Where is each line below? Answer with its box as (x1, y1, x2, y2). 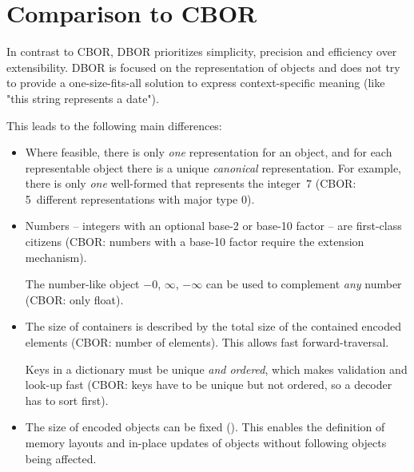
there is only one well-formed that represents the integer (25, 175, 301, 192)
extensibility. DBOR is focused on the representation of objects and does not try (6, 58, 400, 75)
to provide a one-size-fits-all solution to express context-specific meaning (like (6, 74, 385, 91)
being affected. (25, 450, 97, 466)
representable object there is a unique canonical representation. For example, (25, 159, 402, 176)
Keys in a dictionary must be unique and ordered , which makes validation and (25, 360, 408, 377)
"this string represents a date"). (6, 89, 159, 106)
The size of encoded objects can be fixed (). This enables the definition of (25, 418, 385, 435)
